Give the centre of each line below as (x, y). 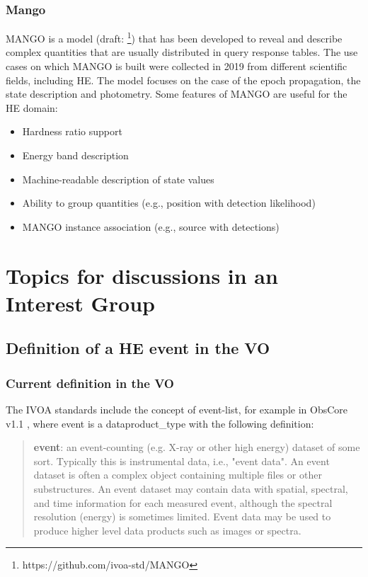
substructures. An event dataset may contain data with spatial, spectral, (191, 488)
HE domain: (32, 107)
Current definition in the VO (90, 383)
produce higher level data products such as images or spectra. (167, 530)
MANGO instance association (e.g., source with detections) (151, 226)
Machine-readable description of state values (118, 179)
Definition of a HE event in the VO (138, 348)
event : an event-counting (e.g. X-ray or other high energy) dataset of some (197, 447)
